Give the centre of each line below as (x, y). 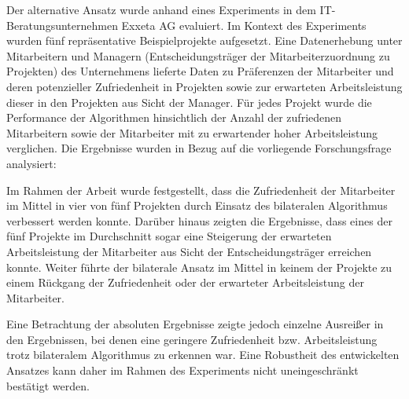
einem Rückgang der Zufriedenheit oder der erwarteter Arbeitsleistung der (185, 282)
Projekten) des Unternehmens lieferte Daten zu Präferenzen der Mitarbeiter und (200, 71)
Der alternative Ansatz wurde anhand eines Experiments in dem (161, 9)
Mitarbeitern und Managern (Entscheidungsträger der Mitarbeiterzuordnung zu (198, 55)
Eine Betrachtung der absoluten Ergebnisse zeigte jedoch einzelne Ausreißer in (195, 324)
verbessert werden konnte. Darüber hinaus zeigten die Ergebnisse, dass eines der (199, 220)
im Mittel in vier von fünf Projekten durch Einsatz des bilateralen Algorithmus (197, 205)
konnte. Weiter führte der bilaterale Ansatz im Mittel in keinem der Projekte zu (199, 267)
